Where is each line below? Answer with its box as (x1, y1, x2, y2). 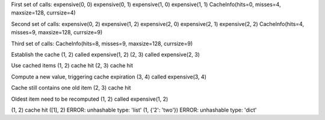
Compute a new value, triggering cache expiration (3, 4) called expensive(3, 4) (11, 73, 207, 80)
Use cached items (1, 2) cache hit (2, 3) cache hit (11, 62, 134, 69)
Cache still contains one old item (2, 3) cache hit (11, 84, 131, 92)
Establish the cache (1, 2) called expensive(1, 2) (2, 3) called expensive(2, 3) (11, 51, 200, 58)
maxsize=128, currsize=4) (11, 9, 76, 16)
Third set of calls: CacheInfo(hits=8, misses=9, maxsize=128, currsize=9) (11, 40, 193, 47)
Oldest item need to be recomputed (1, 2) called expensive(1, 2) (11, 95, 169, 103)
